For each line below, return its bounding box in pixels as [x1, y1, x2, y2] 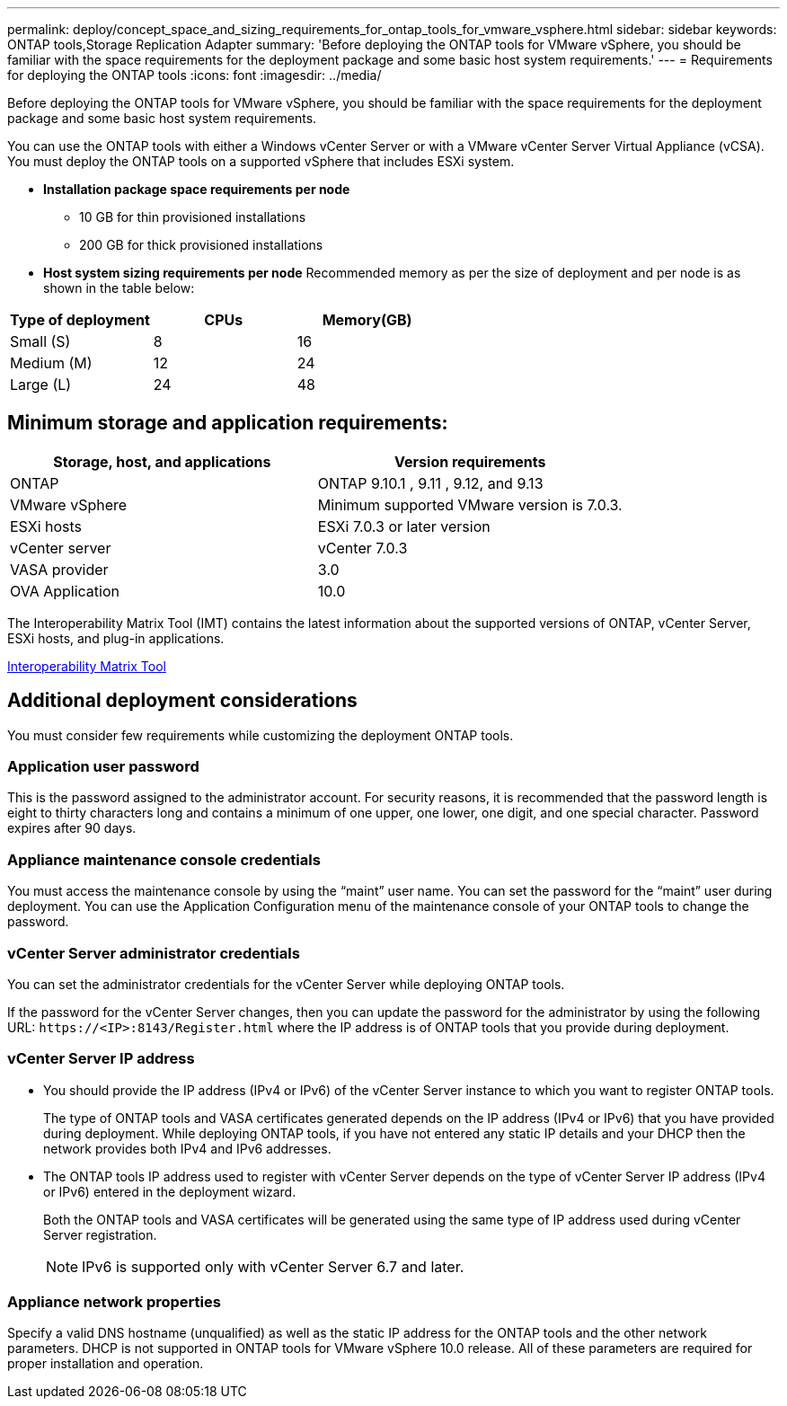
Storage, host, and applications [53, 452, 271, 471]
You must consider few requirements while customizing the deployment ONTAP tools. [7, 727, 514, 743]
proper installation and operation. [7, 1356, 204, 1372]
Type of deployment [10, 311, 150, 329]
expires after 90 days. [7, 820, 137, 836]
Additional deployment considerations [7, 689, 358, 712]
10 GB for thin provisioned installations [79, 209, 306, 225]
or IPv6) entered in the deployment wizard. [43, 1183, 296, 1199]
